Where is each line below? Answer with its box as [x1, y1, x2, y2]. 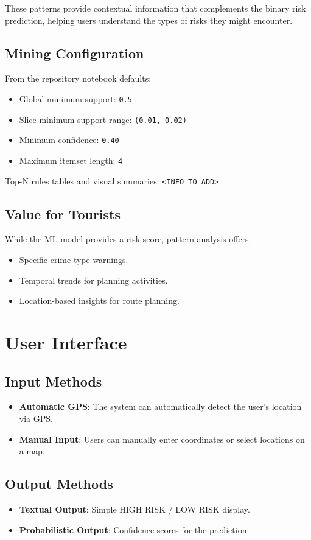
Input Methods [5, 371, 102, 390]
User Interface [5, 330, 127, 355]
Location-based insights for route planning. [19, 294, 180, 307]
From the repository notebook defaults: [5, 72, 152, 85]
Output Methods [5, 474, 113, 493]
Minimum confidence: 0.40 [19, 133, 119, 146]
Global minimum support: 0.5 [19, 92, 132, 105]
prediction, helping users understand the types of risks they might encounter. [5, 13, 293, 26]
